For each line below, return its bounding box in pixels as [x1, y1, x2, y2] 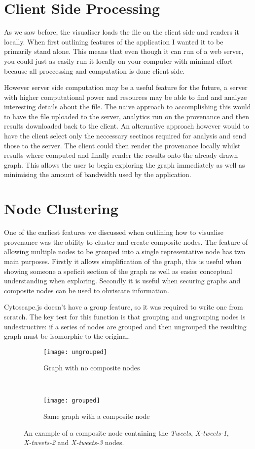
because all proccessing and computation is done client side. [4, 65, 185, 76]
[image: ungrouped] [43, 348, 107, 356]
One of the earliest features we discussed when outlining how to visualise [4, 227, 224, 237]
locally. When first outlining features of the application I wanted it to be [4, 36, 223, 46]
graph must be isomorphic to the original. [4, 331, 130, 341]
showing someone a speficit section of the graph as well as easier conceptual [4, 266, 232, 276]
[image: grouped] [43, 397, 100, 404]
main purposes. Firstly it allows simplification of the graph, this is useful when [4, 256, 242, 266]
